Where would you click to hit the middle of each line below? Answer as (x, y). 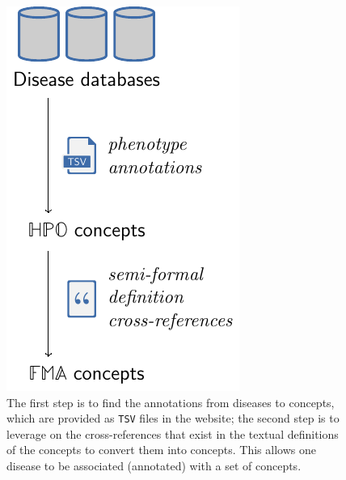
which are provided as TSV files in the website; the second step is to (173, 418)
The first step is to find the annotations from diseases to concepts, (171, 402)
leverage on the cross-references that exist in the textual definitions (173, 433)
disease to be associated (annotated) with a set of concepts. (154, 466)
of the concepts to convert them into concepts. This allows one (161, 450)
